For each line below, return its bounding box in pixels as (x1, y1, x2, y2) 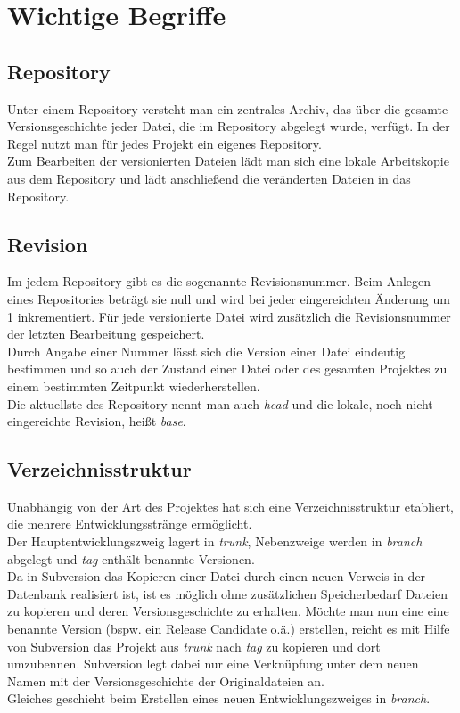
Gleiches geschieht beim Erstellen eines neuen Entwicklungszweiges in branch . (7, 689, 431, 708)
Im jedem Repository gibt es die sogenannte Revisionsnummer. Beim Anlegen (7, 272, 431, 291)
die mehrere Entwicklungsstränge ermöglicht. (7, 514, 252, 533)
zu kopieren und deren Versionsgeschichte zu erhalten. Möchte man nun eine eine (7, 602, 449, 620)
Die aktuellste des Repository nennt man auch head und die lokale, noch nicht (7, 394, 433, 413)
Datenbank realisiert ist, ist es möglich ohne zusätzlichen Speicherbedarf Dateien (7, 584, 448, 602)
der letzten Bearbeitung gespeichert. (7, 324, 205, 343)
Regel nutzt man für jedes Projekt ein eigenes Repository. (7, 134, 322, 152)
